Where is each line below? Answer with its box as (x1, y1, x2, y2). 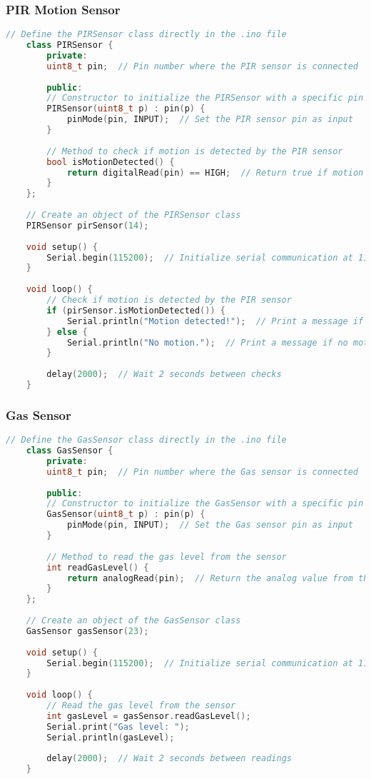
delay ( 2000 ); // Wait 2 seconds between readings (46, 753, 292, 764)
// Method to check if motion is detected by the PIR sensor (46, 146, 343, 156)
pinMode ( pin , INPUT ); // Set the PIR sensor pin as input (66, 114, 353, 125)
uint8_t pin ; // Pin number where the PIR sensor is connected (46, 61, 359, 71)
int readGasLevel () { (46, 562, 149, 573)
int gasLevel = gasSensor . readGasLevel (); (46, 710, 251, 721)
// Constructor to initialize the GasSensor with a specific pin (46, 498, 364, 509)
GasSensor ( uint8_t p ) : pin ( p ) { (46, 509, 205, 520)
